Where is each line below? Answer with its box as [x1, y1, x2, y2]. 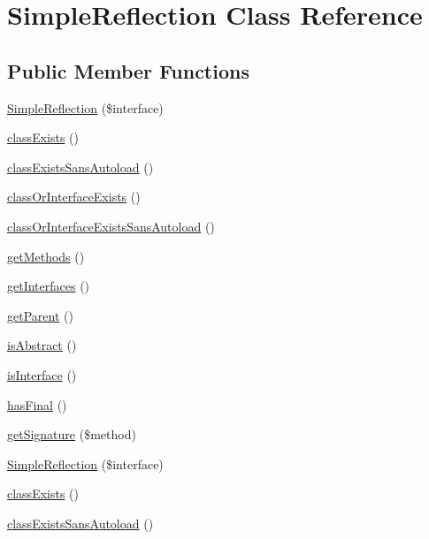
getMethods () [7, 247, 85, 265]
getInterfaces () [7, 277, 90, 295]
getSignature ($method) [7, 425, 136, 444]
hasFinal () [7, 395, 67, 414]
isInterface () [7, 365, 77, 383]
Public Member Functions [7, 57, 249, 84]
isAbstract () [7, 336, 77, 354]
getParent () [7, 306, 73, 324]
